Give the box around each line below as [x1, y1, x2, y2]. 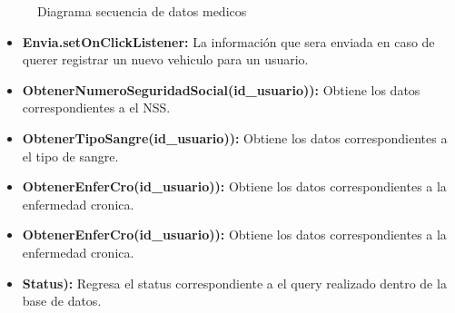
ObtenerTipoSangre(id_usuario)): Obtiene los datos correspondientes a [22, 128, 448, 147]
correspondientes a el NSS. [22, 98, 171, 117]
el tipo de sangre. [22, 146, 119, 165]
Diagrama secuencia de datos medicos [37, 2, 247, 20]
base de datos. [22, 291, 102, 310]
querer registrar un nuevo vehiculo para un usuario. [22, 50, 309, 69]
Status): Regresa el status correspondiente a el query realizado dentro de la [22, 273, 447, 292]
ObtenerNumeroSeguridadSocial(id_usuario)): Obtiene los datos [22, 80, 420, 99]
